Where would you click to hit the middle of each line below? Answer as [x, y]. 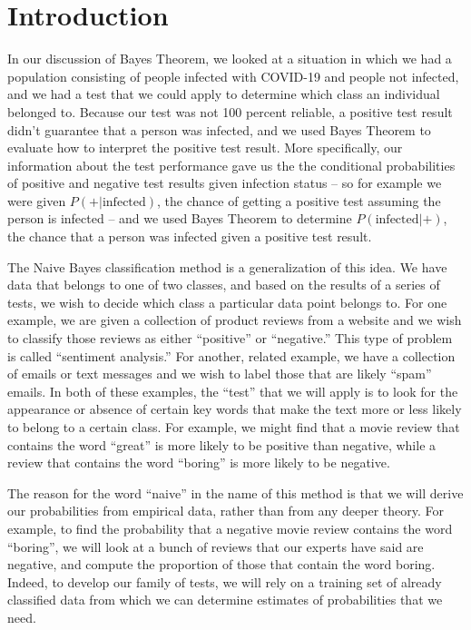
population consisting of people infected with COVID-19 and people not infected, [233, 76]
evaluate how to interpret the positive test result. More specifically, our [205, 148]
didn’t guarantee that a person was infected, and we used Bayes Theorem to [219, 129]
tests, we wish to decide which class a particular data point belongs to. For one [227, 302]
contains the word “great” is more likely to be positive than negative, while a [222, 444]
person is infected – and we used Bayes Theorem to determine [180, 218]
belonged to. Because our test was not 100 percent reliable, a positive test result [230, 111]
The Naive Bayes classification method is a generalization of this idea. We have [227, 266]
